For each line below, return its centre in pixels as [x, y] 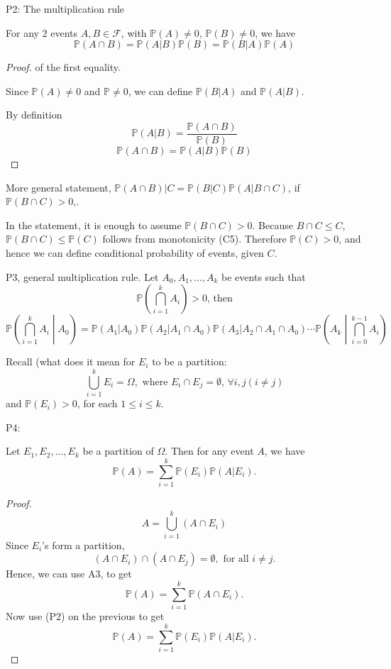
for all [236, 559]
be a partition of [118, 451]
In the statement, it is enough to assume [94, 225]
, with [134, 32]
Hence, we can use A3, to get [69, 574]
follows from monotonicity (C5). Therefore [194, 239]
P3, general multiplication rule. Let [82, 276]
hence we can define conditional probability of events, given [135, 253]
